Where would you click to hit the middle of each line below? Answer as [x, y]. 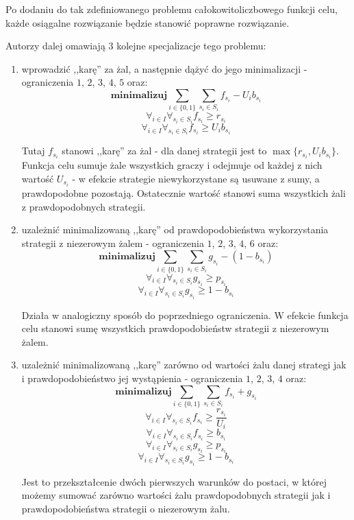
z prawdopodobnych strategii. [84, 206]
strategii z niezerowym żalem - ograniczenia [113, 243]
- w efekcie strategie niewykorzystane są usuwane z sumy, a [196, 178]
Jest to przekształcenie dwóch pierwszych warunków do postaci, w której [174, 481]
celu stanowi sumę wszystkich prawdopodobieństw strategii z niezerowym [175, 328]
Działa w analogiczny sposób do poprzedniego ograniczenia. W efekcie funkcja [185, 315]
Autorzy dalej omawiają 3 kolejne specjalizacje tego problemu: [136, 46]
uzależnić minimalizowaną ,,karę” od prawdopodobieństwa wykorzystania [175, 229]
